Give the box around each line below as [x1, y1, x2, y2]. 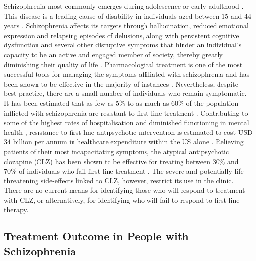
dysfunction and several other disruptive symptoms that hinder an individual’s [4, 40, 242, 50]
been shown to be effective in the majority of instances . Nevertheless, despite [4, 78, 238, 88]
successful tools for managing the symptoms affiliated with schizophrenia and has [4, 69, 250, 79]
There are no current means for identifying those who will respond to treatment [4, 185, 245, 195]
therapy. [4, 204, 29, 215]
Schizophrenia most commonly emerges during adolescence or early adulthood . [4, 1, 244, 11]
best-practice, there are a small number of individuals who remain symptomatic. [4, 88, 247, 98]
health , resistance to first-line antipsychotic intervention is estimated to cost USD [4, 127, 253, 137]
